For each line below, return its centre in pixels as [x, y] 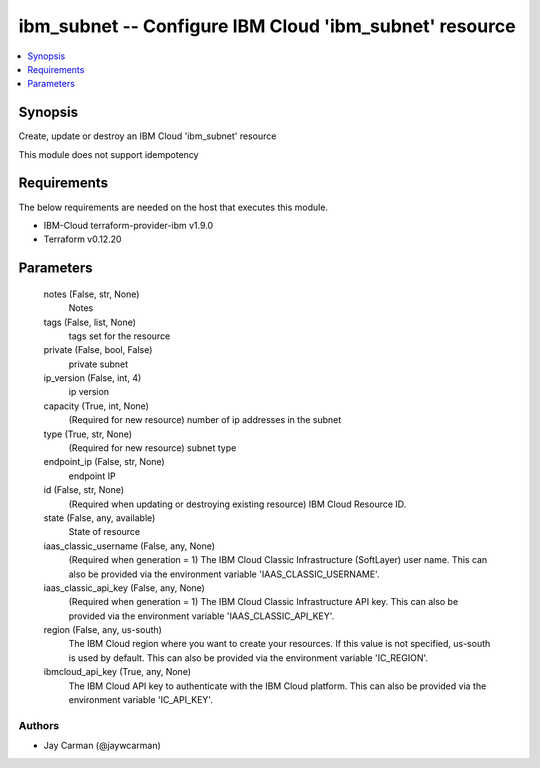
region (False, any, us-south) [102, 630]
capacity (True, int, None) [96, 406]
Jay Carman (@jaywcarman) [102, 746]
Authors [39, 725]
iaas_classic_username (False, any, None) [129, 546]
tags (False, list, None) [90, 322]
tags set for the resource [119, 336]
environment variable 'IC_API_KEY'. [141, 700]
